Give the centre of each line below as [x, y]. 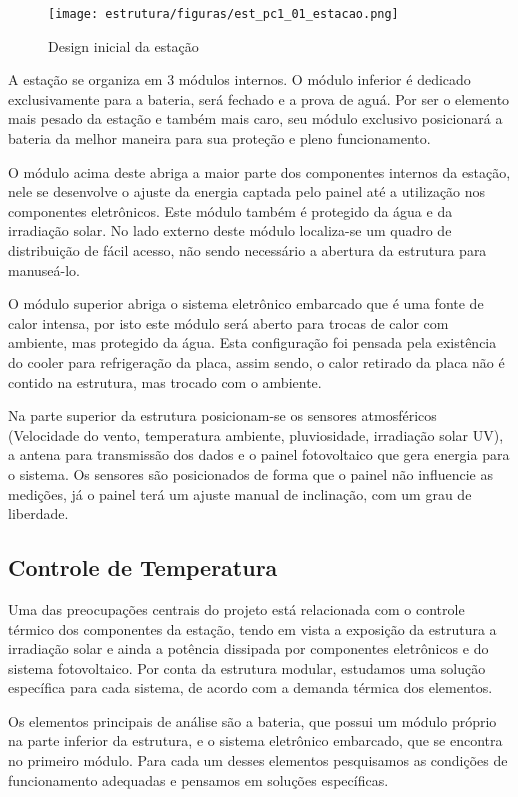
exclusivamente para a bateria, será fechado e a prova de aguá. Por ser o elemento [259, 98]
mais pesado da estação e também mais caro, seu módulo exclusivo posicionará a [255, 118]
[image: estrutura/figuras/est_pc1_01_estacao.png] [223, 14]
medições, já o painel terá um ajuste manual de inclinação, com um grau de [240, 493]
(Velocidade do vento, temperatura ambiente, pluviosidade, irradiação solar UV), [256, 434]
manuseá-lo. [44, 269]
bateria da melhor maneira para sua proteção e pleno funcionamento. [219, 138]
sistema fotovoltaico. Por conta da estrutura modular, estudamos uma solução [247, 667]
